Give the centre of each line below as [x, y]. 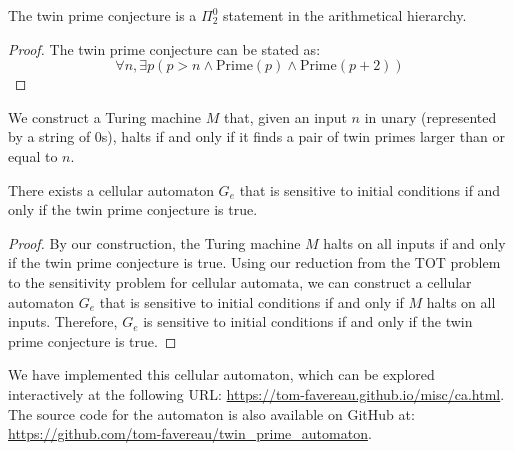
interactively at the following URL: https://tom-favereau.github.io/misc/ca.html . [256, 393]
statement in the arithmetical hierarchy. [345, 15]
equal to [33, 155]
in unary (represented [430, 116]
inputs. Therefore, [63, 321]
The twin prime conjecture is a [102, 15]
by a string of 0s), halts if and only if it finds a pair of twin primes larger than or [256, 136]
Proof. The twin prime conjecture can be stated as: [164, 48]
